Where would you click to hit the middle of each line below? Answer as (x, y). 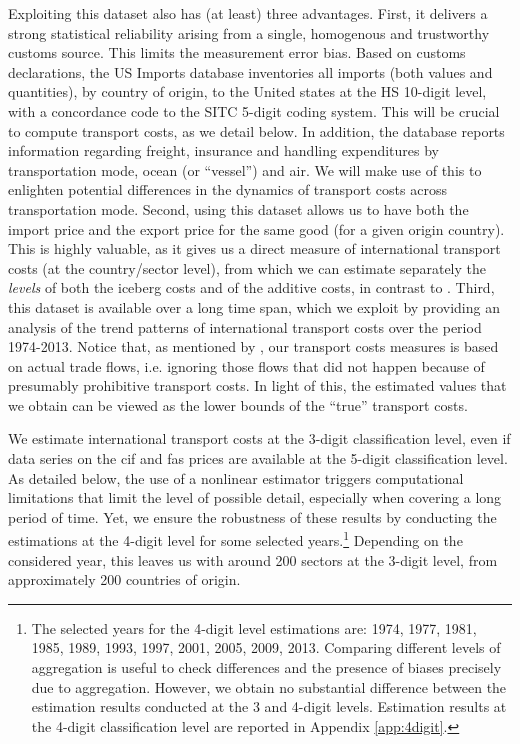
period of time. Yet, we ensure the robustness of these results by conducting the (252, 516)
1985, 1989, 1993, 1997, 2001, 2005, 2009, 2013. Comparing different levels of (266, 647)
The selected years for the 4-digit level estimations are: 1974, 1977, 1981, (254, 627)
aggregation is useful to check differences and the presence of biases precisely (266, 667)
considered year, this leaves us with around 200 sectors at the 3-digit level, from (253, 559)
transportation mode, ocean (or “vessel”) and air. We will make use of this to (245, 169)
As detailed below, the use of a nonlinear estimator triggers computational (236, 477)
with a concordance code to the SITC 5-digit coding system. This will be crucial (254, 110)
